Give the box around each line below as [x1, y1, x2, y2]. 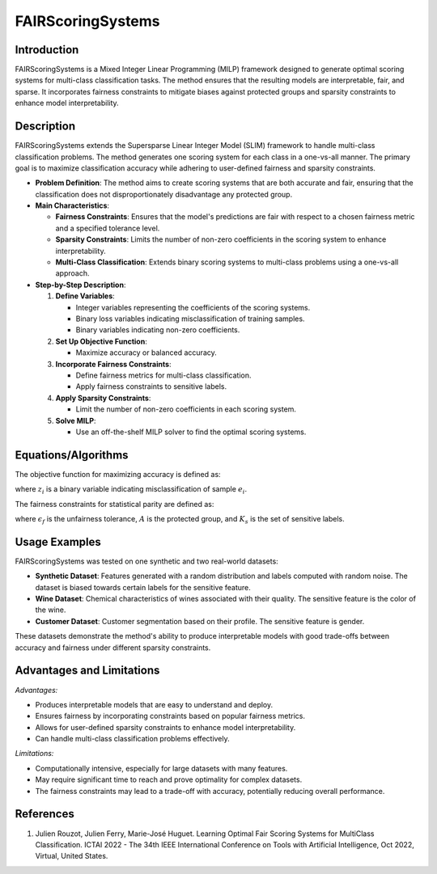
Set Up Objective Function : [55, 336, 147, 346]
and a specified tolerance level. [55, 223, 160, 233]
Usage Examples [15, 534, 101, 549]
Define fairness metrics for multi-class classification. [75, 370, 252, 380]
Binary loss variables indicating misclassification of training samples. [75, 314, 305, 323]
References [15, 807, 74, 821]
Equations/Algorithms [15, 448, 129, 462]
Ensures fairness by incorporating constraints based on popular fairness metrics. [35, 711, 306, 721]
